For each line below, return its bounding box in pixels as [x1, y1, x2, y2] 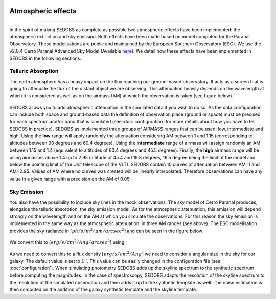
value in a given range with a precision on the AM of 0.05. [9, 176, 131, 182]
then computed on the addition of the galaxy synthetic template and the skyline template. [9, 286, 197, 293]
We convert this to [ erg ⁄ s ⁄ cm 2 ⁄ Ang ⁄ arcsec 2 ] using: [9, 239, 126, 245]
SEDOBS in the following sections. [9, 55, 82, 61]
